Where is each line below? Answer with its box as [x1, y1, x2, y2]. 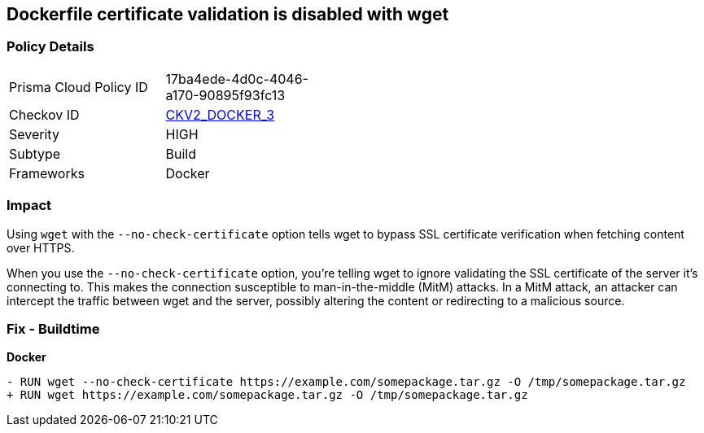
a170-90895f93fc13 [165, 86, 286, 103]
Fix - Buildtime [7, 320, 100, 337]
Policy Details [7, 38, 94, 55]
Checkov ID [9, 106, 80, 123]
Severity [9, 125, 59, 142]
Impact [7, 197, 52, 214]
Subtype [9, 145, 61, 162]
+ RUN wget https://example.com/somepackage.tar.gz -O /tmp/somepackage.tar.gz [7, 388, 528, 402]
